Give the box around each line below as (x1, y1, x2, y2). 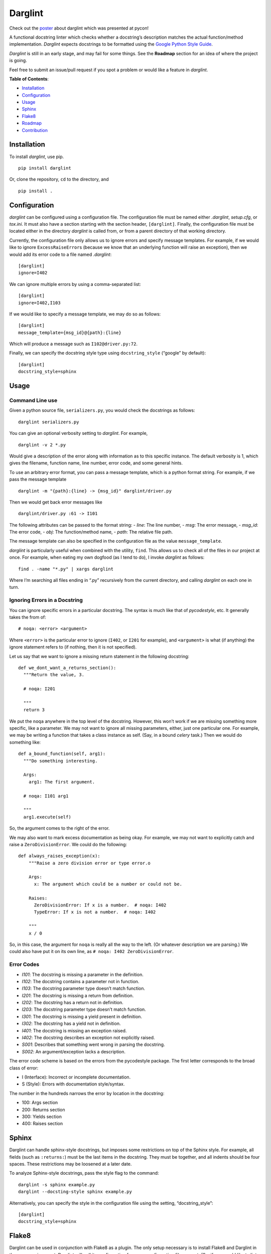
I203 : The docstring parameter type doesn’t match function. (22, 1006, 147, 1013)
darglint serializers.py (18, 419, 79, 425)
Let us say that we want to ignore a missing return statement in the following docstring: (9, 653, 190, 659)
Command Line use (9, 397, 58, 404)
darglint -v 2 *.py (18, 442, 66, 447)
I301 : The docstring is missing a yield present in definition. (22, 1013, 143, 1019)
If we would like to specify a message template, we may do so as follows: (9, 311, 161, 317)
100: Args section (22, 1100, 58, 1106)
